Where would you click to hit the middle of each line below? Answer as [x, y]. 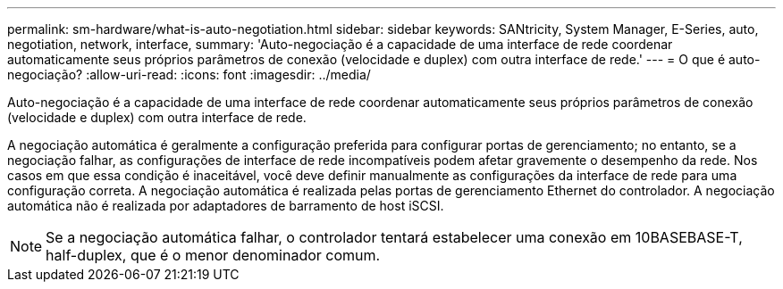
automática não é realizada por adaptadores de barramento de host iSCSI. [226, 206]
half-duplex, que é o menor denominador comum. [213, 255]
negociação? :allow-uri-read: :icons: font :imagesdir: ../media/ [189, 74]
